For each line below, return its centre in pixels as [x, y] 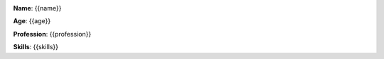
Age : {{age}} [32, 21]
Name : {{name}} [37, 8]
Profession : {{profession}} [52, 34]
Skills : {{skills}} [36, 47]
